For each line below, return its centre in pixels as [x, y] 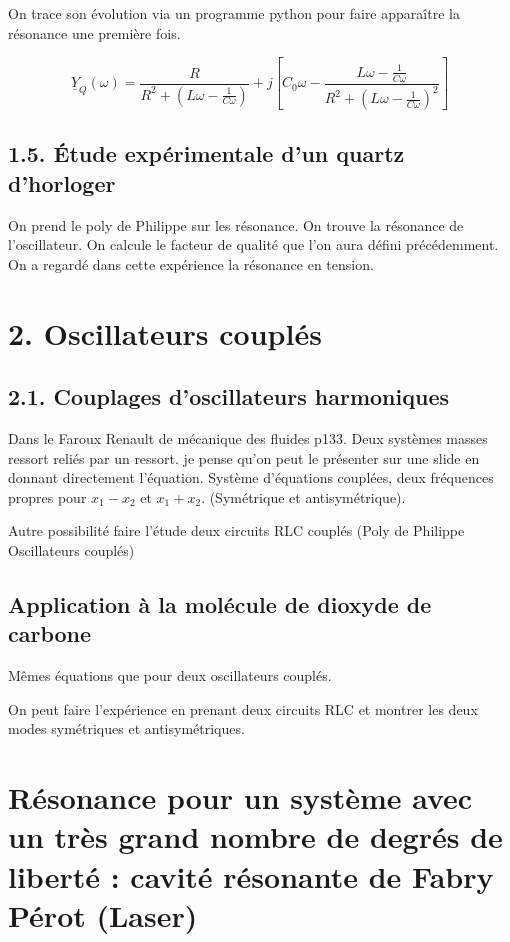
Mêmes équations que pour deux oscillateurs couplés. [170, 675]
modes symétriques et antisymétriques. [126, 728]
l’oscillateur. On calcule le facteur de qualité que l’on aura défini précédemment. [253, 244]
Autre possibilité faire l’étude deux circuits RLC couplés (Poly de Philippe [236, 530]
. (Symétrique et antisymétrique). [303, 496]
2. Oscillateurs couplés [165, 332]
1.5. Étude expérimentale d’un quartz [206, 153]
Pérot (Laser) [103, 914]
